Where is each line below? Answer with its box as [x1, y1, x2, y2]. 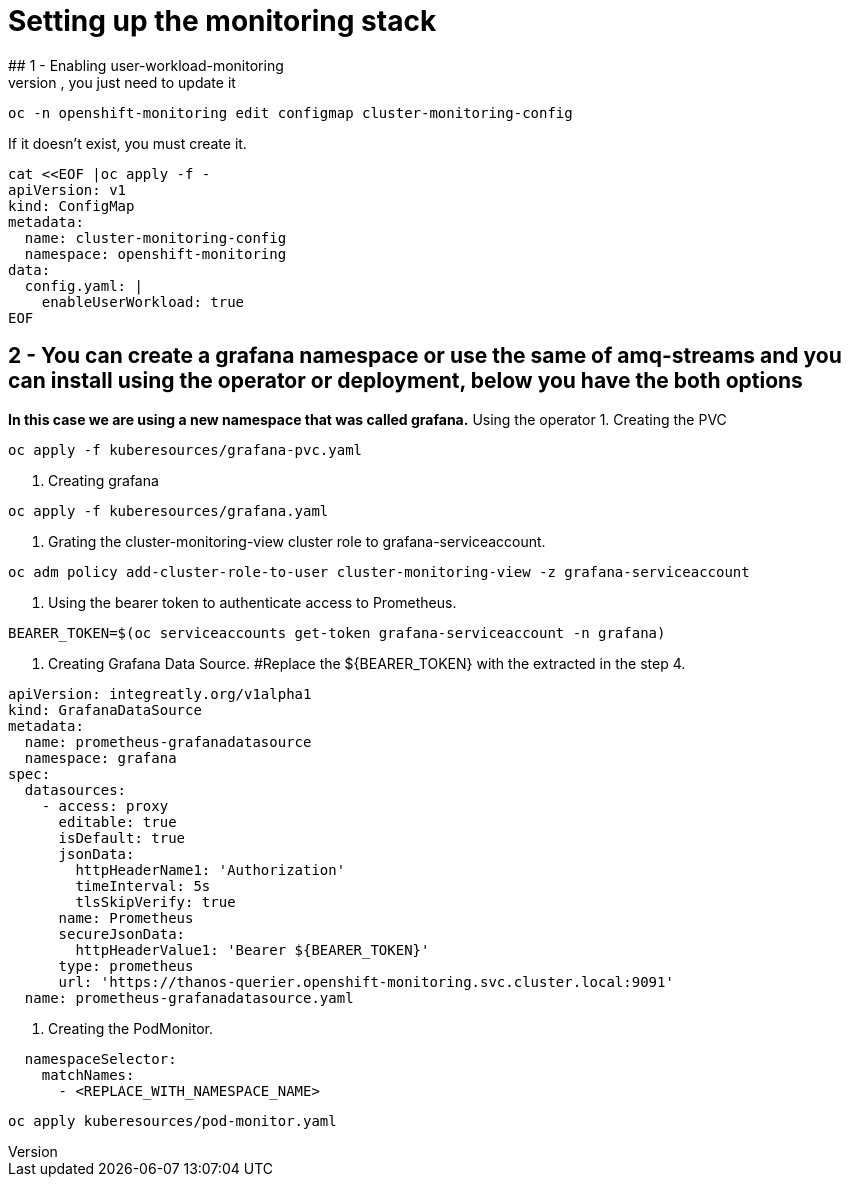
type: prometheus [58, 957, 194, 974]
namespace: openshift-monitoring [24, 245, 287, 262]
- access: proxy [41, 797, 169, 814]
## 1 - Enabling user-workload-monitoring [8, 56, 284, 74]
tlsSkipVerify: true [75, 893, 236, 910]
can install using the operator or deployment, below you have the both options [8, 368, 803, 394]
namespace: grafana [24, 749, 177, 766]
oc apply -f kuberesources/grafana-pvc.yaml [8, 441, 363, 458]
